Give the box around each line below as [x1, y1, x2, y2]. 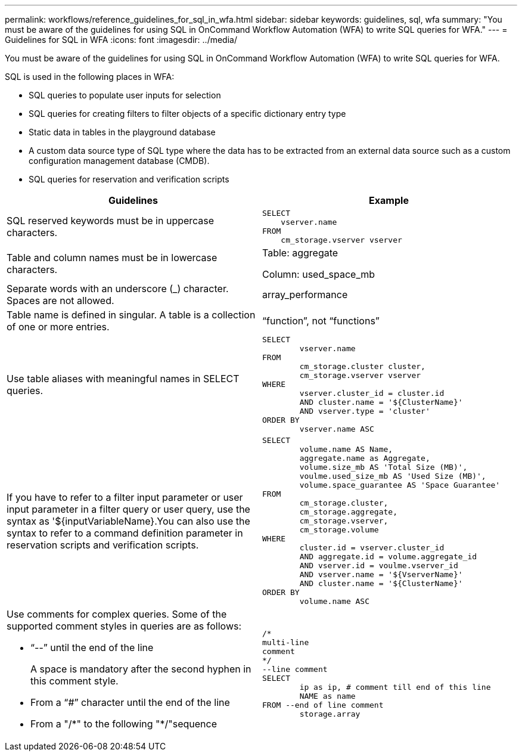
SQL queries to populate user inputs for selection [29, 90, 221, 100]
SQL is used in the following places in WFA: [5, 72, 175, 82]
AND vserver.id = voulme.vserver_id [299, 561, 458, 570]
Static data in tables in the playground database [29, 127, 216, 137]
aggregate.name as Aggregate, [299, 454, 430, 463]
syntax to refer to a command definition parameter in [7, 526, 243, 539]
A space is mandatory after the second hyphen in [30, 663, 251, 675]
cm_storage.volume [299, 525, 379, 534]
